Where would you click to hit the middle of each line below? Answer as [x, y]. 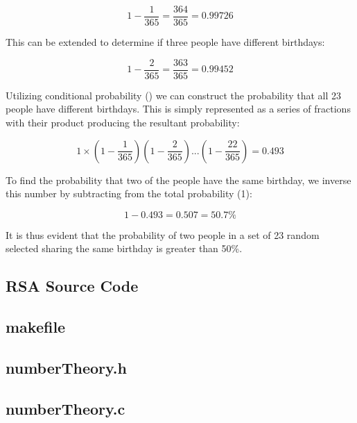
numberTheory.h [66, 367]
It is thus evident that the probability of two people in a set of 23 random [163, 234]
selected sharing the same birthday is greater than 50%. [124, 248]
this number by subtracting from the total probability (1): [129, 193]
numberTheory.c [66, 408]
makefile [36, 327]
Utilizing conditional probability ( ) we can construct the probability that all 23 [174, 95]
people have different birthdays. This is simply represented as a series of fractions [178, 109]
